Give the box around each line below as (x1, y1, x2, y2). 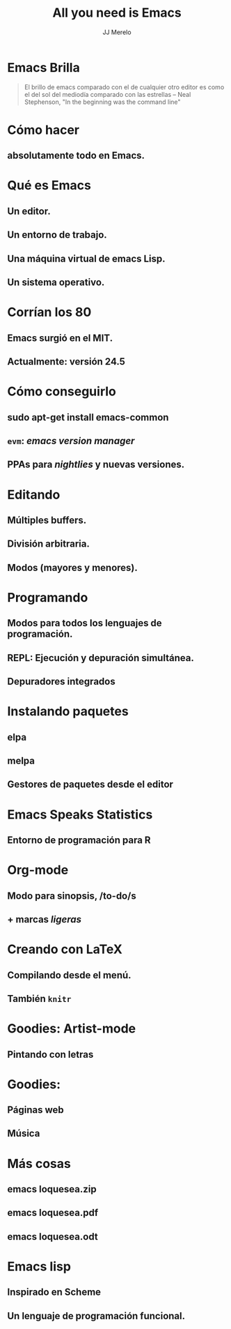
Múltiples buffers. (7, 514, 87, 526)
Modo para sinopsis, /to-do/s (7, 890, 137, 902)
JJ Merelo (102, 28, 132, 36)
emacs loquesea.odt (7, 1231, 99, 1243)
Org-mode (7, 863, 69, 878)
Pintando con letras (7, 1048, 94, 1061)
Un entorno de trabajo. (7, 229, 108, 241)
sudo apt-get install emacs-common (7, 411, 169, 423)
